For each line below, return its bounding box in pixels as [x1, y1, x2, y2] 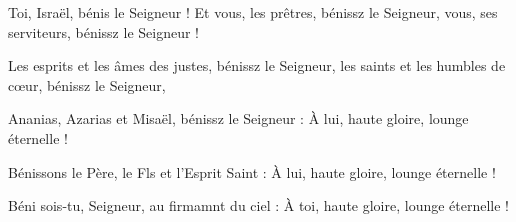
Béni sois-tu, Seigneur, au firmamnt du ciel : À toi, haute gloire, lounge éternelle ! [8, 195, 510, 216]
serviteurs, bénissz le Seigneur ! [8, 21, 199, 42]
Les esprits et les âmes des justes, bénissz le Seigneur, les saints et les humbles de [8, 55, 506, 76]
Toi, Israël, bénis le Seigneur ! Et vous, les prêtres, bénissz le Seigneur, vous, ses [8, 2, 498, 22]
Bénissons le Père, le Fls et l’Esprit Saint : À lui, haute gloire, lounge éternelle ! [8, 161, 496, 182]
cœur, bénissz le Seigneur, [8, 74, 166, 95]
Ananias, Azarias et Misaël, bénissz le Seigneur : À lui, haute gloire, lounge [8, 108, 469, 129]
